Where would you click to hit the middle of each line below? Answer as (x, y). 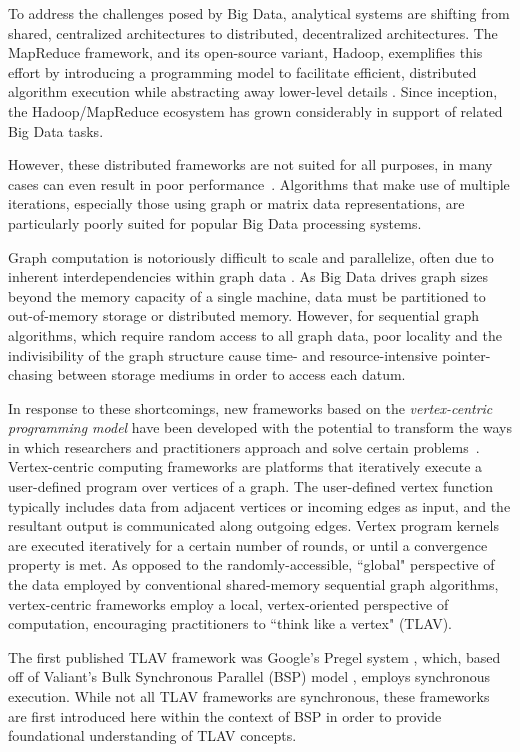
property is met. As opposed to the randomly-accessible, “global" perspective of (251, 564)
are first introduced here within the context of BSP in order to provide (225, 715)
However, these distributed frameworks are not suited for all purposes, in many (250, 164)
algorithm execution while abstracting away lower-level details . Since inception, (253, 91)
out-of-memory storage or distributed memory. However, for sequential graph (244, 315)
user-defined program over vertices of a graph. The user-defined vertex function (251, 486)
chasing (30, 374)
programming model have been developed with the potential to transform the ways (260, 427)
